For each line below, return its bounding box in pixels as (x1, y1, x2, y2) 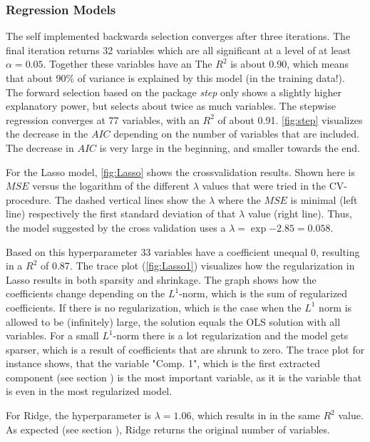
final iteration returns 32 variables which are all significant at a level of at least (6, 42, 351, 57)
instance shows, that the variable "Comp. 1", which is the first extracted (6, 356, 321, 371)
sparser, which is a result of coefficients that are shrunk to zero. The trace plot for (6, 341, 365, 356)
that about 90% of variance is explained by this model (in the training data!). (6, 71, 345, 85)
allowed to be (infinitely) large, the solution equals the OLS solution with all (6, 314, 341, 329)
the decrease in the (6, 126, 88, 141)
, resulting (315, 244, 360, 259)
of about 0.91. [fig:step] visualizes (217, 112, 363, 127)
